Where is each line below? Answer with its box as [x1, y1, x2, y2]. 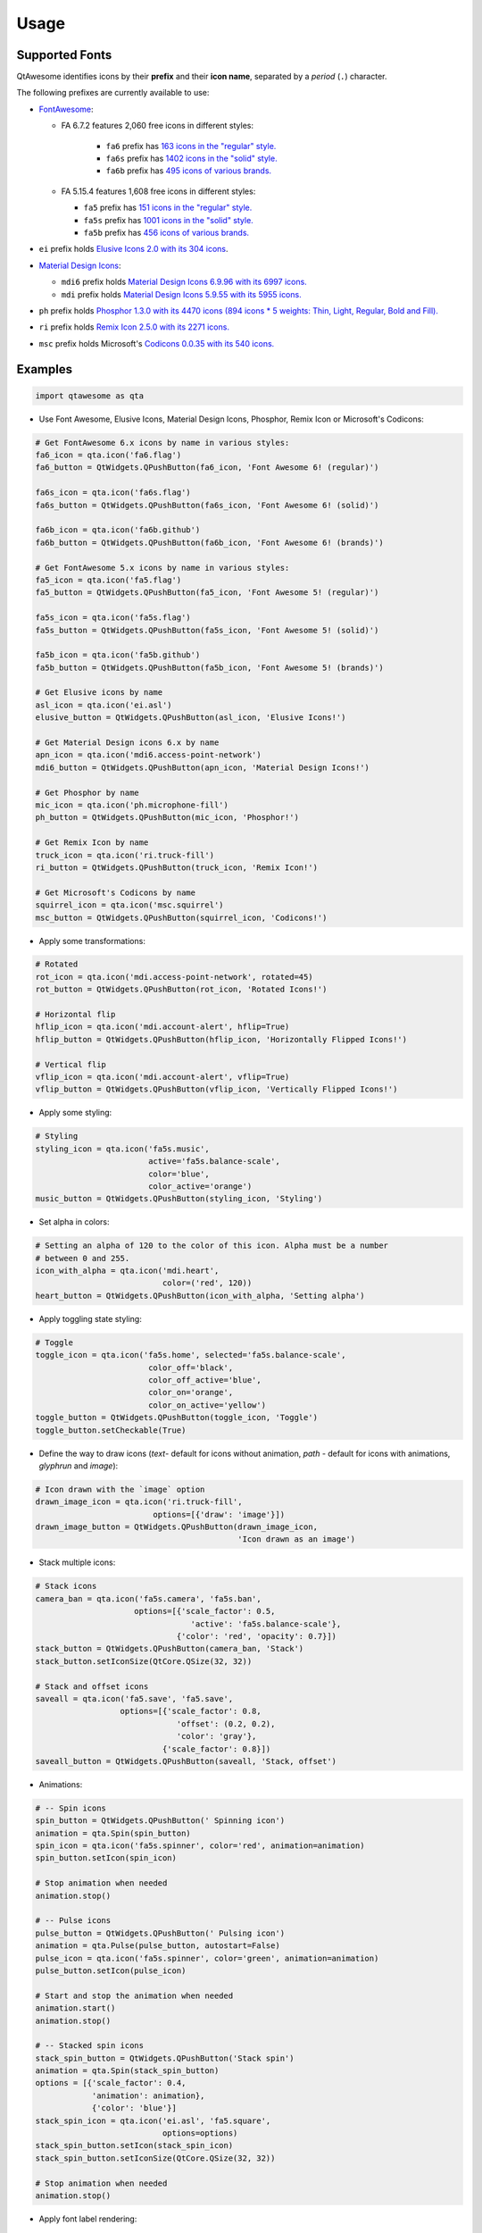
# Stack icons [35, 1581, 97, 1592]
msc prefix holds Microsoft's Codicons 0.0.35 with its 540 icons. [38, 338, 275, 348]
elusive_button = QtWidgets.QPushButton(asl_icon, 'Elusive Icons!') [35, 713, 346, 723]
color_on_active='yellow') [147, 1400, 267, 1410]
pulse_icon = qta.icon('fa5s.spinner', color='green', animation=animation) [35, 1953, 379, 1963]
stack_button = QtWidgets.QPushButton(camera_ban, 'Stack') [35, 1643, 304, 1654]
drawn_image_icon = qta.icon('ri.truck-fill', [35, 1497, 243, 1507]
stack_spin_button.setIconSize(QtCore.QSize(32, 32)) [35, 2153, 276, 2163]
